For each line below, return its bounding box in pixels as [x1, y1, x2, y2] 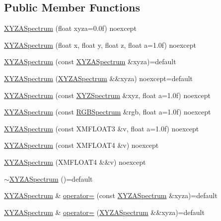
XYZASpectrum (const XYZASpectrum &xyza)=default [4, 56, 176, 67]
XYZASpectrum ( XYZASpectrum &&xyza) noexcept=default [4, 73, 193, 83]
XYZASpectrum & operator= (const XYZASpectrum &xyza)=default [4, 190, 218, 201]
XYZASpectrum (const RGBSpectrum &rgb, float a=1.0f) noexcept [4, 107, 211, 117]
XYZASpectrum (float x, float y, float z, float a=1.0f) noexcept [4, 39, 197, 50]
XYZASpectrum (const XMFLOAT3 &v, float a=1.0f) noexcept [4, 123, 199, 133]
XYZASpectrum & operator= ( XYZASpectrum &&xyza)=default [4, 207, 205, 217]
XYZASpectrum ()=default [9, 173, 93, 184]
